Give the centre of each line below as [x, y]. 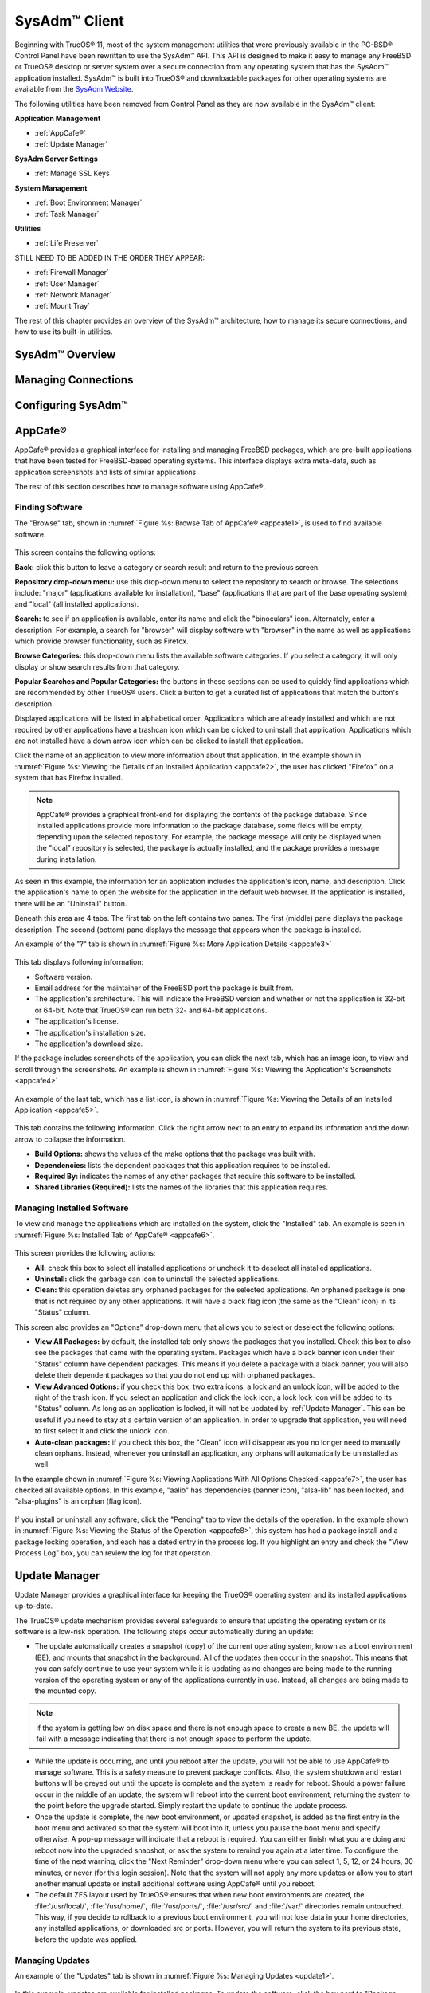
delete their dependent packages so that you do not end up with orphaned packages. [175, 1375]
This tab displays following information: [79, 962]
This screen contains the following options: [85, 552]
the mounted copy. [66, 1691]
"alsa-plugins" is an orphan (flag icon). [78, 1501]
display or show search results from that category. [98, 666]
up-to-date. [34, 1606]
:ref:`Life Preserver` [66, 243]
